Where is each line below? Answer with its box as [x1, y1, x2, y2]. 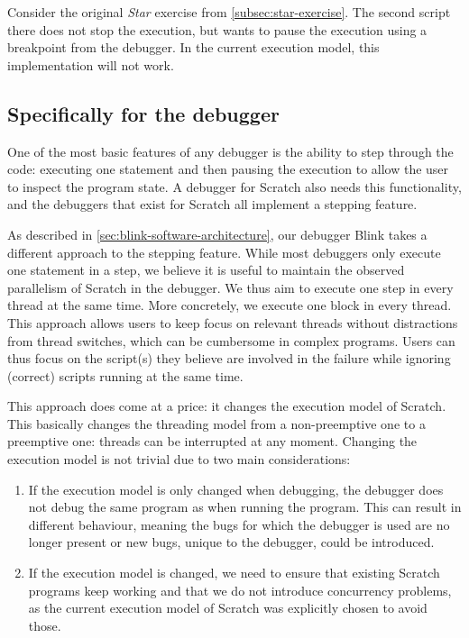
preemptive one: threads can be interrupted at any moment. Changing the [7, 432, 418, 451]
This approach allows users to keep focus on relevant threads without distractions [7, 313, 458, 332]
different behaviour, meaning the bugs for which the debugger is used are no [28, 515, 450, 533]
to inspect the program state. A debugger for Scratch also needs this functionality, [7, 177, 462, 196]
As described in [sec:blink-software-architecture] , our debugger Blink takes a [7, 224, 428, 243]
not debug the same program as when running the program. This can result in [28, 497, 462, 516]
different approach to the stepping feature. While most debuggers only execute [7, 242, 441, 261]
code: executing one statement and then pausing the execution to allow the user [7, 159, 449, 178]
